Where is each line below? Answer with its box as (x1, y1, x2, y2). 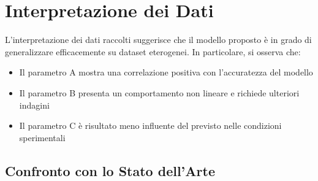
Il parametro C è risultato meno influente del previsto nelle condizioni (19, 119, 282, 132)
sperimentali (19, 131, 66, 144)
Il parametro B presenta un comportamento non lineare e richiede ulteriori (19, 86, 300, 99)
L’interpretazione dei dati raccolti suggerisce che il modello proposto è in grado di (5, 33, 312, 46)
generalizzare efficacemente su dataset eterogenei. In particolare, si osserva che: (5, 45, 301, 58)
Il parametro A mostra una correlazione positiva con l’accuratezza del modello (19, 66, 313, 79)
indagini (19, 98, 50, 111)
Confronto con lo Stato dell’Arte (5, 161, 215, 180)
